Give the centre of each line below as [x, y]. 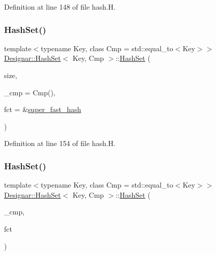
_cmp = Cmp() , [30, 92]
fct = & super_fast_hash [43, 109]
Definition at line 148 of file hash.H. [60, 7]
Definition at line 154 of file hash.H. [60, 143]
